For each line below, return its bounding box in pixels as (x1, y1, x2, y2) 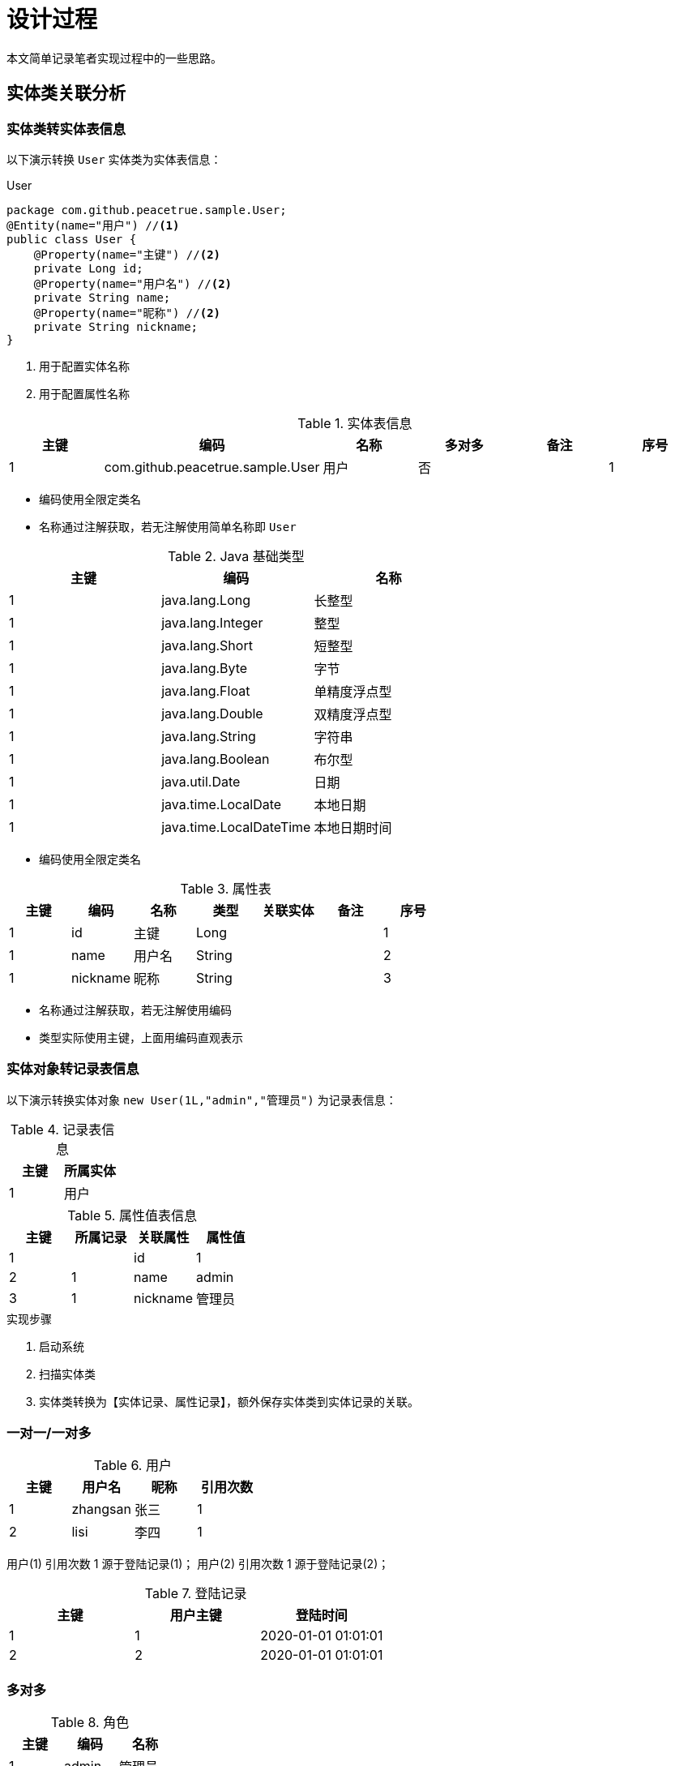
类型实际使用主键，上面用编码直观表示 (39, 1030, 243, 1044)
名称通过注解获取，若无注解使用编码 (39, 1002, 232, 1017)
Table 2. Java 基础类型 (167, 547, 305, 564)
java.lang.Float (161, 682, 250, 699)
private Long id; (33, 261, 143, 275)
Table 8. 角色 (50, 1714, 130, 1731)
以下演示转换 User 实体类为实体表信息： (6, 152, 222, 166)
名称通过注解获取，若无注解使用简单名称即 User (39, 519, 297, 534)
